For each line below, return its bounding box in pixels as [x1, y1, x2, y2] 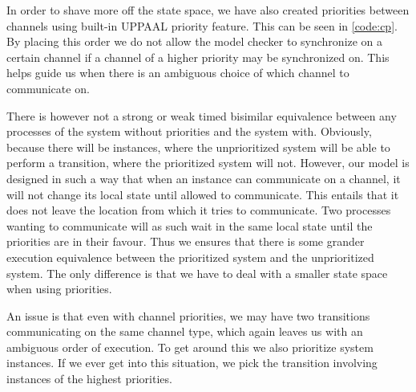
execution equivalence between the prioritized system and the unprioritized [6, 248, 374, 265]
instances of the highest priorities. [6, 370, 172, 387]
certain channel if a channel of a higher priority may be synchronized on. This [6, 48, 390, 65]
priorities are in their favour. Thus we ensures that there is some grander [6, 233, 365, 250]
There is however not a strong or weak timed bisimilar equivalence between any [6, 107, 397, 124]
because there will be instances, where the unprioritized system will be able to [6, 138, 390, 155]
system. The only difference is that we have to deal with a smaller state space [6, 264, 388, 281]
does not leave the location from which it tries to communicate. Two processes [6, 202, 391, 218]
